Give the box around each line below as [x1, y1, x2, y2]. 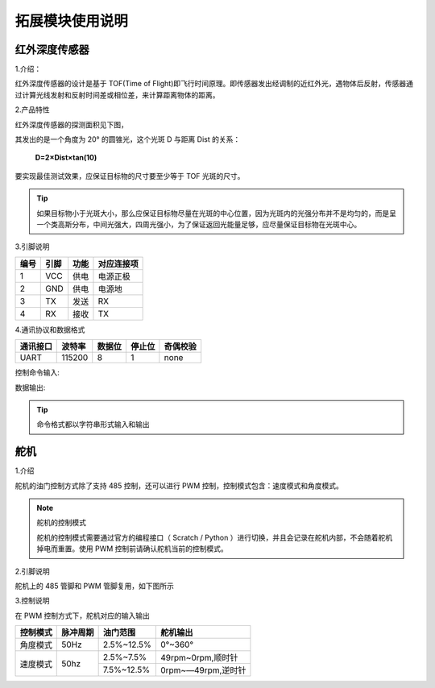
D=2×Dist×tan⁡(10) [35, 153, 97, 163]
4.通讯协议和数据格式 [14, 325, 85, 334]
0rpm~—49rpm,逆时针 [159, 665, 246, 676]
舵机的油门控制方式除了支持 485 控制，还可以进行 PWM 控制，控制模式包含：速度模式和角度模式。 [14, 480, 344, 491]
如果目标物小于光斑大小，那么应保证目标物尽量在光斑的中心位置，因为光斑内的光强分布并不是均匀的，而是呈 [36, 208, 396, 218]
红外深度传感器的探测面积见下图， [14, 119, 128, 129]
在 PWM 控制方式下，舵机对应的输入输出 [14, 611, 151, 620]
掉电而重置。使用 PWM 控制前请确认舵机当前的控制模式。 [36, 544, 229, 553]
